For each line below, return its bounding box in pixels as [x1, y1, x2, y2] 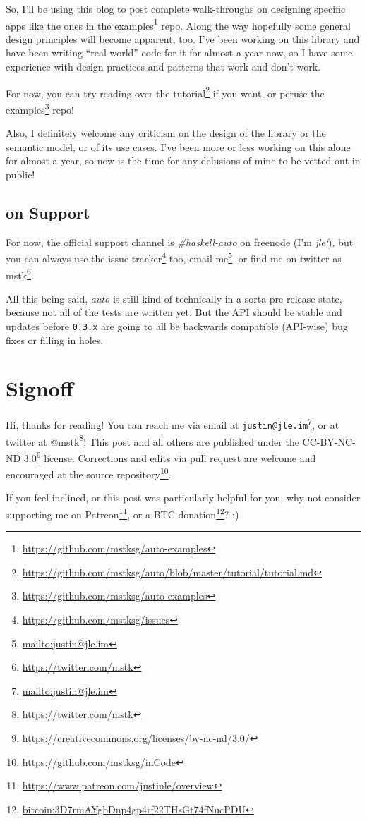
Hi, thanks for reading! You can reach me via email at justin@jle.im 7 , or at [6, 415, 339, 432]
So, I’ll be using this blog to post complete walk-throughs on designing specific [6, 1, 346, 16]
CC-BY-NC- [302, 434, 356, 449]
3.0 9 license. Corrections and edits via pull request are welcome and [23, 448, 316, 465]
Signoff [6, 374, 73, 403]
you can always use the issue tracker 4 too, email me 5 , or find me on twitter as [6, 249, 342, 265]
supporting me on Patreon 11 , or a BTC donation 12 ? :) [6, 505, 239, 521]
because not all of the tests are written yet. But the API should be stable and [6, 305, 342, 320]
